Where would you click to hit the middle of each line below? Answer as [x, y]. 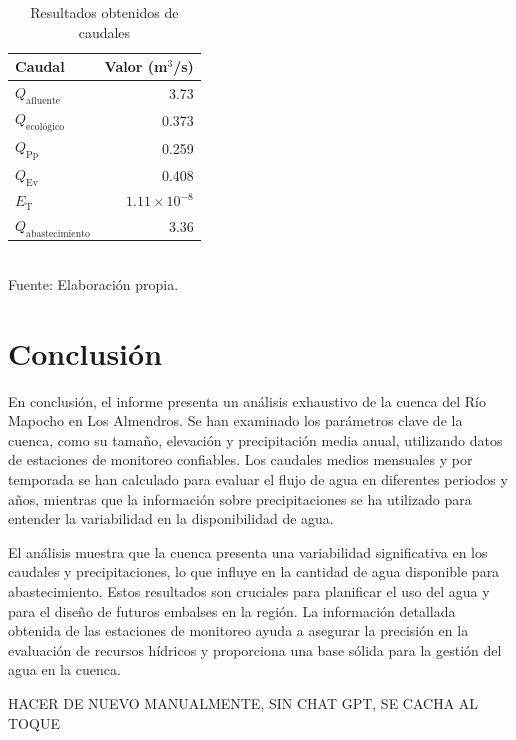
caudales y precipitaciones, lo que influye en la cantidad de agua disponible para [254, 571]
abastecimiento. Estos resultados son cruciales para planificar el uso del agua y [249, 591]
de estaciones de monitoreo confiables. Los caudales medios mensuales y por [240, 459]
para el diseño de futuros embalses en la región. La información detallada [232, 610]
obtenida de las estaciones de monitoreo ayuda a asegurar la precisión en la [238, 630]
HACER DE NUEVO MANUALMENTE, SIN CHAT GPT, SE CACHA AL [243, 702]
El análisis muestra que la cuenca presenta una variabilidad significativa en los [248, 551]
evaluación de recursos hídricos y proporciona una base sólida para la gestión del [255, 649]
